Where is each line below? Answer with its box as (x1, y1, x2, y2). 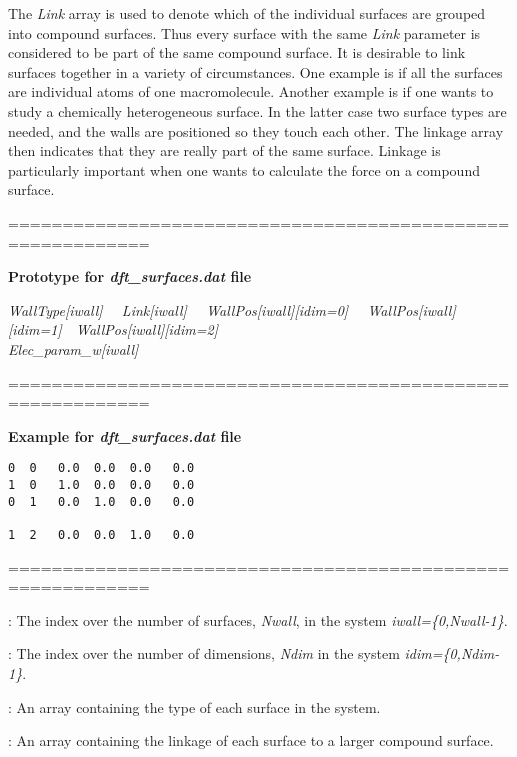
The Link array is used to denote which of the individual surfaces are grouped (8, 3, 486, 23)
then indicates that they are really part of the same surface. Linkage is (8, 140, 441, 161)
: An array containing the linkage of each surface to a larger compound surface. (8, 730, 494, 751)
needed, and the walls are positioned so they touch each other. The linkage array (8, 120, 504, 141)
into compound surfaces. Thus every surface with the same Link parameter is (8, 22, 481, 43)
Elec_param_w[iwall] (8, 338, 139, 359)
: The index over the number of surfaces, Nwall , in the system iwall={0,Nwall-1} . (8, 609, 508, 630)
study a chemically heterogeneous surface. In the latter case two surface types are (8, 100, 507, 121)
